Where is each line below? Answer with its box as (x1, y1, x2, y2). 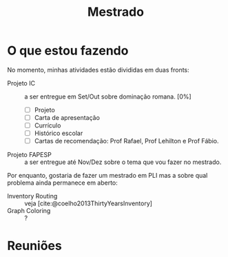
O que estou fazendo (7, 43, 129, 59)
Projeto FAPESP (7, 151, 52, 159)
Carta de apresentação (34, 114, 100, 121)
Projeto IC (7, 79, 36, 87)
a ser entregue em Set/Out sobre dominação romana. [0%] (24, 92, 191, 101)
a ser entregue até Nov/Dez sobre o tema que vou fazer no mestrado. (24, 158, 222, 166)
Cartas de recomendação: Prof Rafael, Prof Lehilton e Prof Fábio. (34, 137, 219, 145)
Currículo (34, 121, 61, 130)
